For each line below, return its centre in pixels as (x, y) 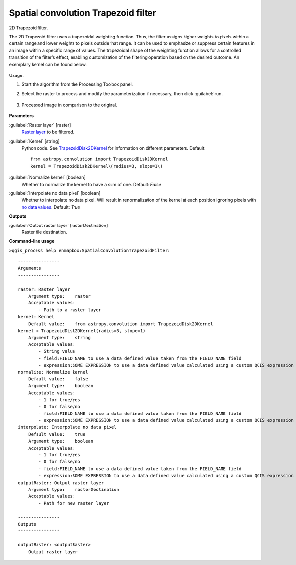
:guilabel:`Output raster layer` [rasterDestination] (58, 225)
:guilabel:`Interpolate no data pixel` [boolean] (55, 193)
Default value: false (58, 379)
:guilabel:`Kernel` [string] (34, 141)
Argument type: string (59, 338)
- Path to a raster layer (70, 310)
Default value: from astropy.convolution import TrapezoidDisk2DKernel (120, 324)
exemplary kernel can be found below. (48, 64)
